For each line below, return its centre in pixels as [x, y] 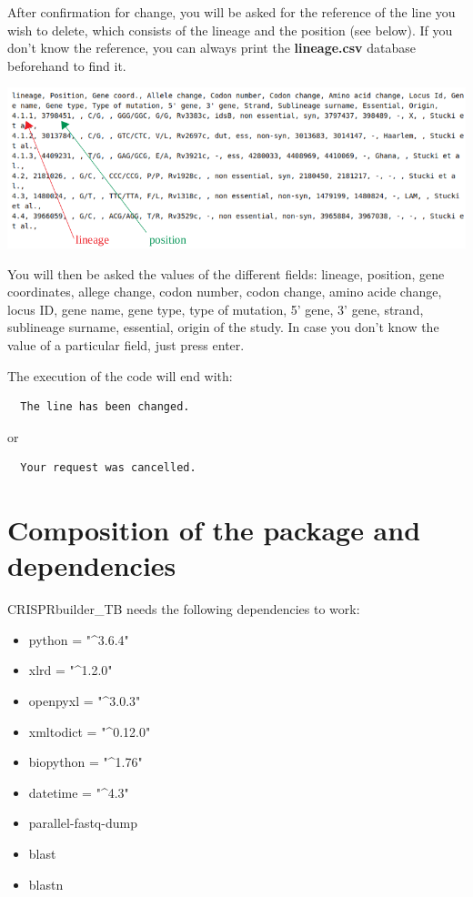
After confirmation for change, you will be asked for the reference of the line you [231, 12]
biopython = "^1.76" [86, 762]
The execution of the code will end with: [120, 375]
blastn [46, 884]
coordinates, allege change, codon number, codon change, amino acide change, [225, 292]
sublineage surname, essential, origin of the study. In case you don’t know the [223, 327]
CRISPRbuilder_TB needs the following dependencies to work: [184, 609]
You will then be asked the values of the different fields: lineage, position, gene [226, 273]
